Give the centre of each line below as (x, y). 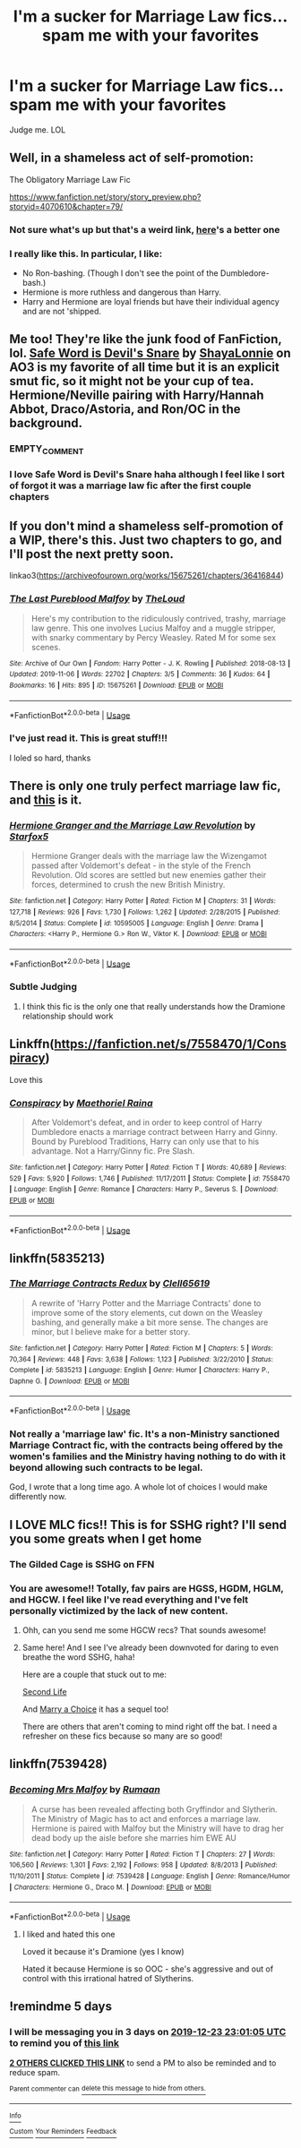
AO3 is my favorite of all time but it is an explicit (144, 368)
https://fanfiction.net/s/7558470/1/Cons (170, 1044)
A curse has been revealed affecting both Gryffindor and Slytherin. (154, 1809)
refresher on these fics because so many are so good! (122, 1736)
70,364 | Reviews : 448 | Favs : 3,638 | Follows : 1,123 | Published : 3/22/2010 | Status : (141, 1359)
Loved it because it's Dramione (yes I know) (103, 1951)
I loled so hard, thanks (50, 758)
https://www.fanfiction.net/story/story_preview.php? (105, 197)
